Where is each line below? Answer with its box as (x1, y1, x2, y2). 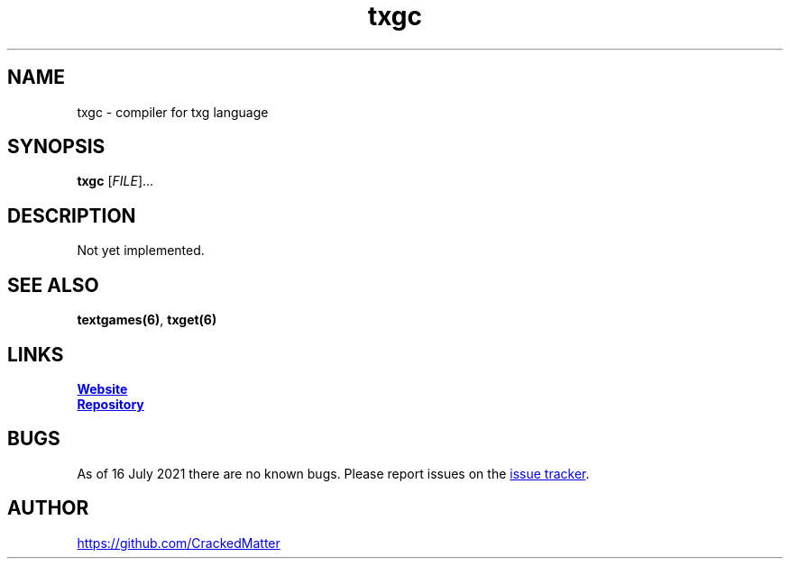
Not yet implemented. (77, 242, 205, 259)
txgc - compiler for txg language (77, 104, 269, 120)
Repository (77, 396, 144, 412)
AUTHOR (7, 497, 89, 520)
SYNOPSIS (7, 135, 106, 159)
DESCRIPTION (7, 204, 136, 227)
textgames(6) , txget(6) (77, 312, 217, 328)
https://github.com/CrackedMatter (77, 534, 280, 551)
